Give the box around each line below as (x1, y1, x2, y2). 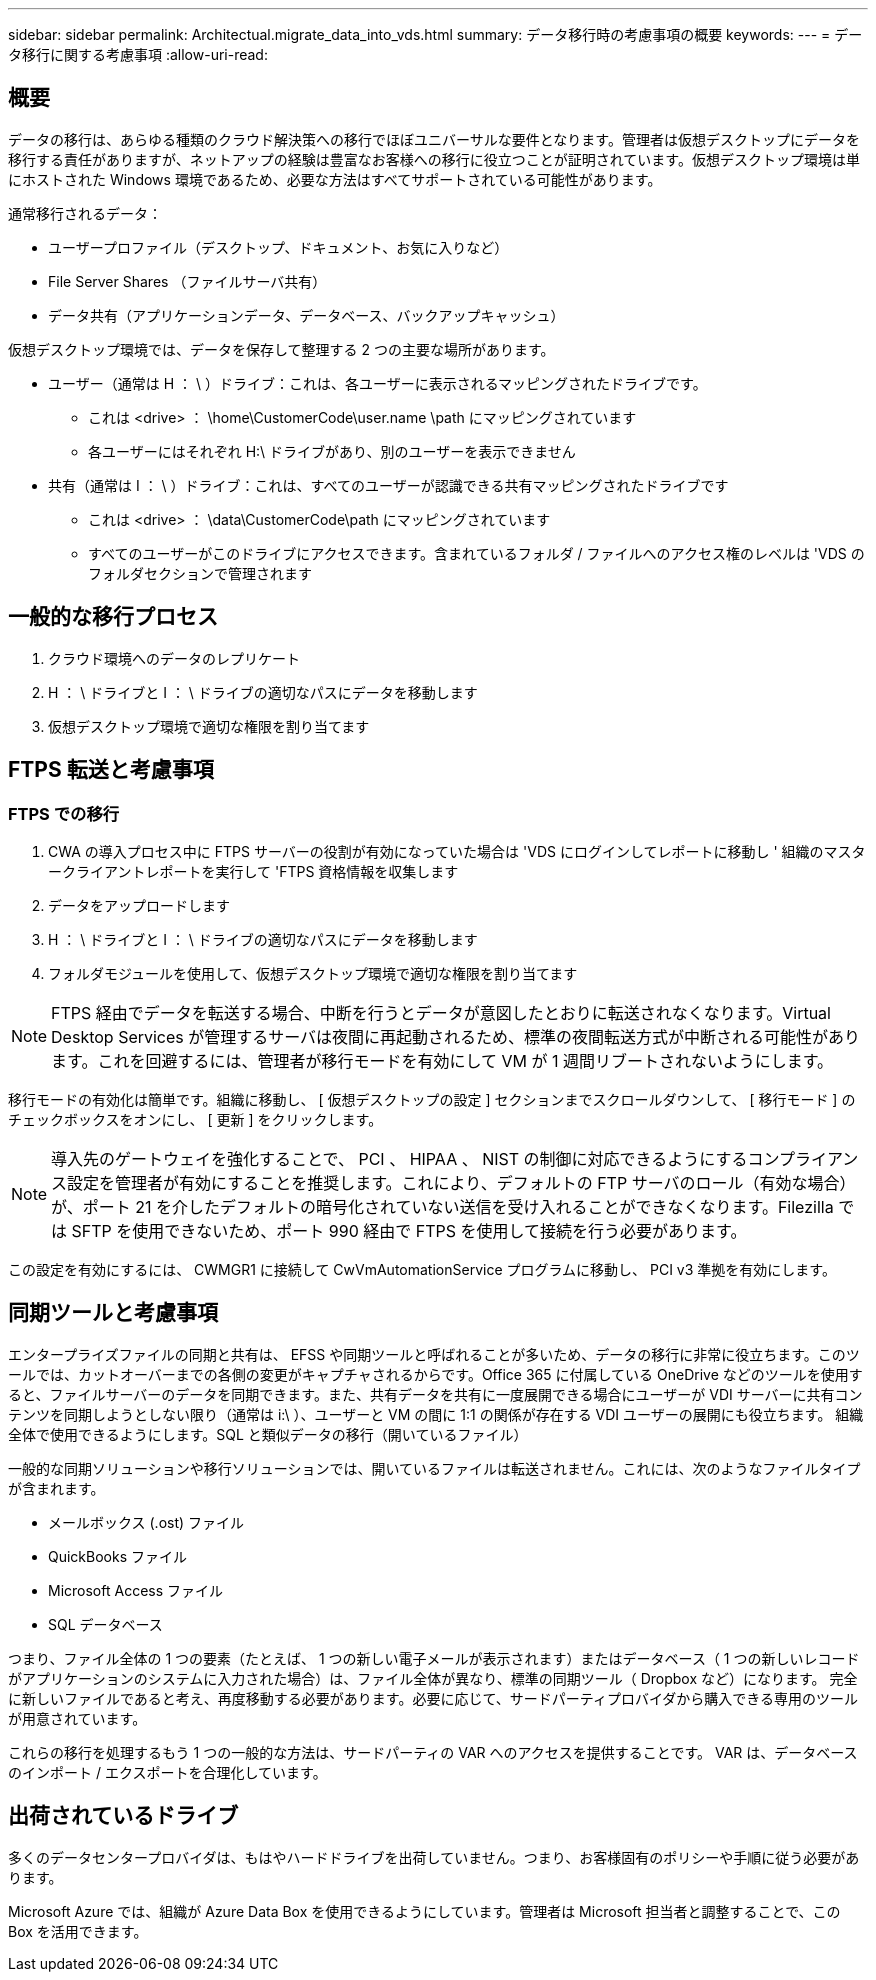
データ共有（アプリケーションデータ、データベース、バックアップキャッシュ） (48, 306, 565, 324)
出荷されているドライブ (8, 1803, 239, 1829)
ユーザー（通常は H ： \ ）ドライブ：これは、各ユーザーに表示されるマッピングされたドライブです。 (48, 374, 707, 392)
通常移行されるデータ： (8, 204, 162, 222)
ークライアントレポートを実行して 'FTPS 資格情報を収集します (48, 862, 459, 880)
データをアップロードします (48, 896, 230, 914)
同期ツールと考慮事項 (8, 1300, 218, 1326)
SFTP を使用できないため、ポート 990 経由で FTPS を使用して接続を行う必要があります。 (71, 1220, 747, 1241)
